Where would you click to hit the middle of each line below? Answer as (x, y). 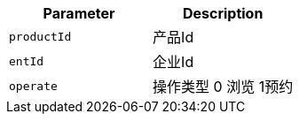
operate (33, 86)
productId (40, 36)
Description (223, 13)
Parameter (79, 13)
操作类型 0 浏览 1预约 (223, 87)
